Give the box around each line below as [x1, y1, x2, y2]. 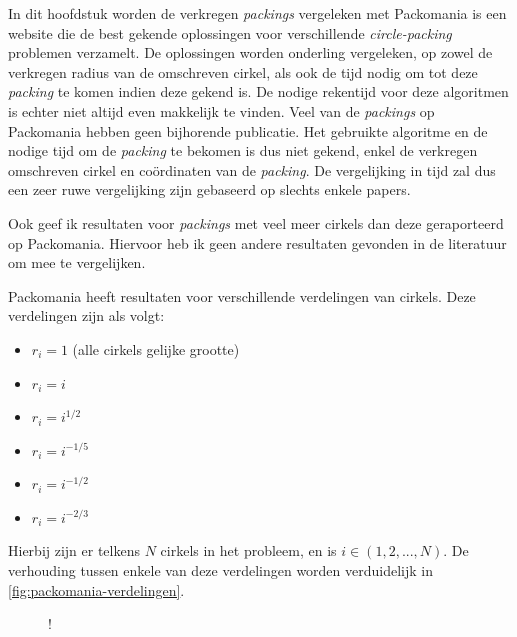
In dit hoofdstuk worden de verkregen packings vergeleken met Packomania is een [8, 3, 507, 23]
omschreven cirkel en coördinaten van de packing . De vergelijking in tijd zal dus [8, 159, 496, 180]
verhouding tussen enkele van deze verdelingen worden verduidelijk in [8, 560, 433, 581]
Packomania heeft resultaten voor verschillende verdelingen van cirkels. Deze [8, 285, 476, 306]
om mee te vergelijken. [8, 252, 146, 273]
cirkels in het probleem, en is [160, 540, 337, 561]
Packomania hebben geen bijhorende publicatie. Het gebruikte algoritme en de [8, 120, 488, 141]
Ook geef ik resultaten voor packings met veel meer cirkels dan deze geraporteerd [8, 212, 504, 233]
